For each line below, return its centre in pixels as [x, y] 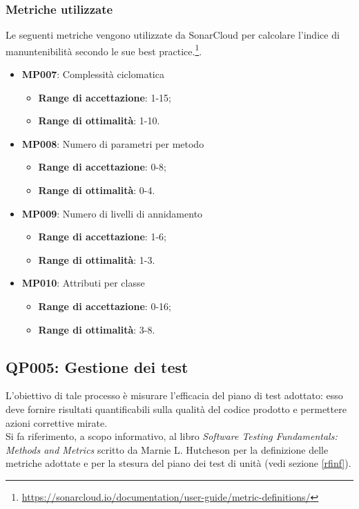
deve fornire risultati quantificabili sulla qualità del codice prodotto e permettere [176, 409]
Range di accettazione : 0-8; [102, 167]
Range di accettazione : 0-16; [105, 306]
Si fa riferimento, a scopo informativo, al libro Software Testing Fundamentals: [172, 436]
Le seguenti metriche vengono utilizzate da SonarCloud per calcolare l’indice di [173, 35]
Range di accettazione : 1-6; [102, 237]
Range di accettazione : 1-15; [105, 97]
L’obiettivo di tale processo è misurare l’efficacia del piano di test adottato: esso [174, 395]
